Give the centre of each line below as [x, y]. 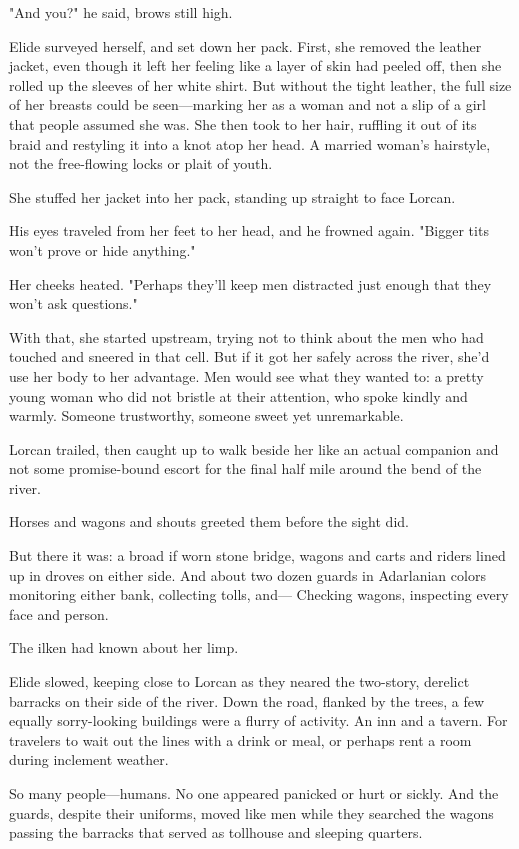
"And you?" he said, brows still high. [121, 12]
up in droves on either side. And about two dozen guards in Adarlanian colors [247, 574]
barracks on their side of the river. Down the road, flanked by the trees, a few [247, 700]
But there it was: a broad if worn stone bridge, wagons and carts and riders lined [257, 555]
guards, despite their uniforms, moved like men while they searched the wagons [251, 812]
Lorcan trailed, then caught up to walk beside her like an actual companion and [254, 448]
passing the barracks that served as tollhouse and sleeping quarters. [216, 832]
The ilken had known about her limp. [124, 647]
